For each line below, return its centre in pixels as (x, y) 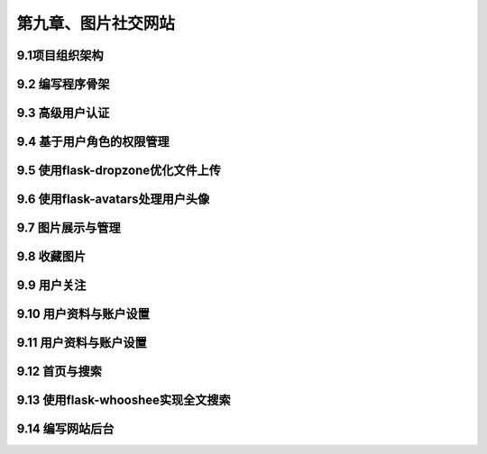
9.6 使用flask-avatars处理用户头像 (113, 200)
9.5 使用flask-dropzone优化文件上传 (119, 171)
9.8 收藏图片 (51, 257)
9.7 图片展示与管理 (69, 228)
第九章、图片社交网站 (96, 23)
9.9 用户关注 (51, 285)
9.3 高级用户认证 (63, 113)
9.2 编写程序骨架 (63, 84)
